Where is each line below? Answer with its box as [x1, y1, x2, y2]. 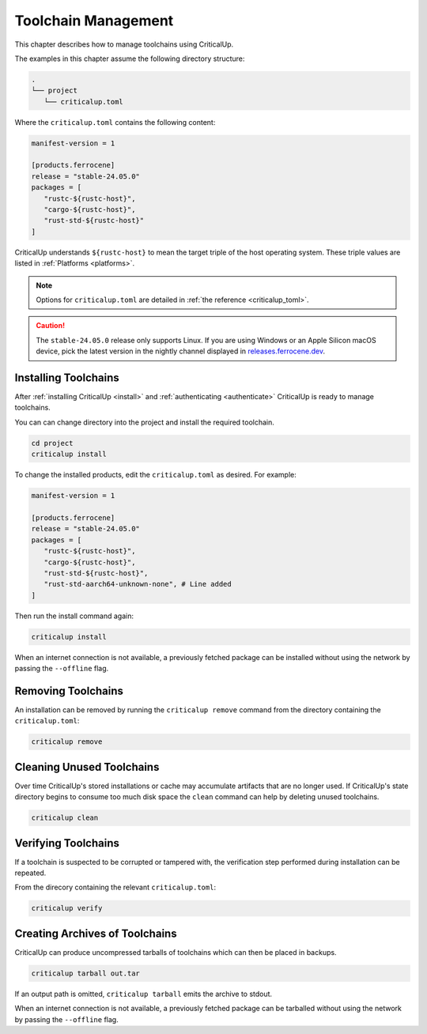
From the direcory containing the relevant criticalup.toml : [14, 882, 217, 892]
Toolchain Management [14, 12, 174, 29]
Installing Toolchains [14, 371, 120, 384]
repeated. [14, 868, 47, 877]
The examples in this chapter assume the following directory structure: [14, 54, 245, 63]
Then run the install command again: [14, 611, 134, 621]
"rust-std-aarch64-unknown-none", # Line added [43, 579, 232, 589]
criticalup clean [31, 813, 99, 822]
